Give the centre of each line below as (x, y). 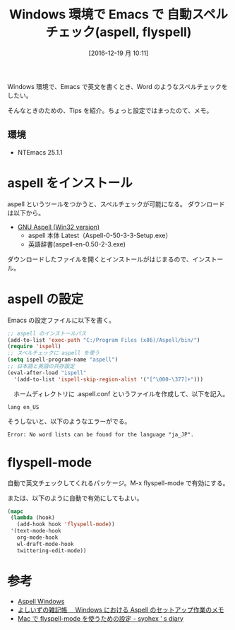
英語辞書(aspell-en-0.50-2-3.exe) (77, 244)
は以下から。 (26, 213)
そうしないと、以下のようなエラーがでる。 (69, 421)
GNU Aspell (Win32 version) (59, 227)
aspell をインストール (70, 183)
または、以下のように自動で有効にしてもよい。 (75, 498)
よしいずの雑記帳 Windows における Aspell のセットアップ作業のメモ (121, 610)
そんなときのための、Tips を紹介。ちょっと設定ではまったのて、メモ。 (110, 110)
